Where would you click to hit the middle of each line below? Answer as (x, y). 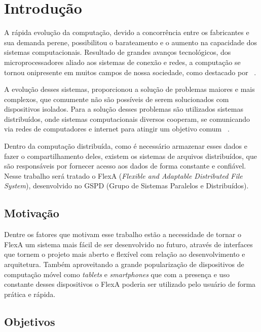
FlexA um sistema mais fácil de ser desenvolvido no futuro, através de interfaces (128, 244)
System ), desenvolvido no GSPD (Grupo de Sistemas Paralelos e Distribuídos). (126, 186)
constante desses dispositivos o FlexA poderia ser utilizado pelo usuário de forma (130, 284)
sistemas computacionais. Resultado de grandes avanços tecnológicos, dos (118, 52)
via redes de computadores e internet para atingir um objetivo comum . (117, 129)
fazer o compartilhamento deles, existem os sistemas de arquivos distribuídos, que (130, 156)
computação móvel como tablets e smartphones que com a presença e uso (117, 274)
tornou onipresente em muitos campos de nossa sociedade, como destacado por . (130, 72)
